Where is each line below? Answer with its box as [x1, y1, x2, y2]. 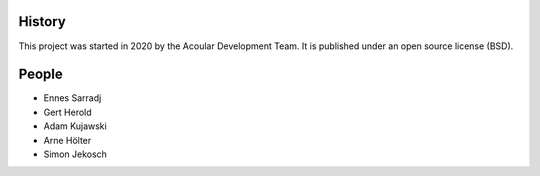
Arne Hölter [43, 134, 92, 146]
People [18, 66, 64, 83]
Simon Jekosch [43, 148, 107, 160]
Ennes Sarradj [43, 92, 102, 104]
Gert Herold [43, 106, 92, 118]
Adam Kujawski [43, 120, 107, 132]
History [18, 13, 67, 30]
